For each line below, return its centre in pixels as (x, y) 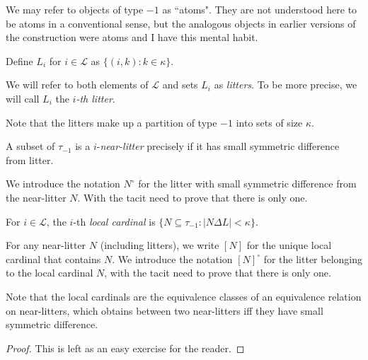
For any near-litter (46, 245)
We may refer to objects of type (75, 9)
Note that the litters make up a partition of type (111, 122)
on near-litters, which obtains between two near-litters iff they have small (165, 310)
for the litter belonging (313, 259)
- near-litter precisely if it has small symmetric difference (218, 146)
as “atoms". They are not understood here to (260, 9)
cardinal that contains (53, 259)
